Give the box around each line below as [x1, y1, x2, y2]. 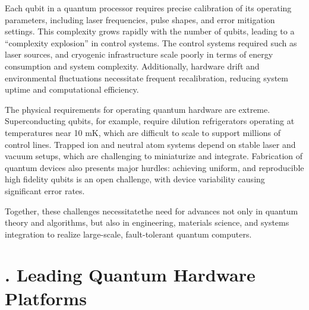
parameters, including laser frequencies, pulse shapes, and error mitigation [5, 13, 275, 26]
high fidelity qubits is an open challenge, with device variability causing [5, 173, 265, 185]
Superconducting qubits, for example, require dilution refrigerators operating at [5, 115, 295, 127]
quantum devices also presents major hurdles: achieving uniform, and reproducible [5, 161, 304, 173]
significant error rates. [5, 184, 85, 197]
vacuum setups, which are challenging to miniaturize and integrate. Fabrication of [5, 150, 303, 162]
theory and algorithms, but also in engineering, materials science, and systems [5, 216, 289, 229]
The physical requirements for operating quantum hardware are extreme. [5, 103, 270, 115]
